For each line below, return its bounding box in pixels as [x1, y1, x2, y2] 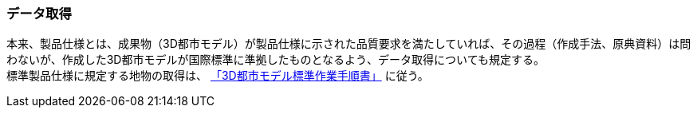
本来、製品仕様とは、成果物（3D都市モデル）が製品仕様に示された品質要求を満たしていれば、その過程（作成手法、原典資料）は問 [6, 37, 691, 51]
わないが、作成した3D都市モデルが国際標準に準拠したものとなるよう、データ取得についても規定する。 [6, 53, 545, 67]
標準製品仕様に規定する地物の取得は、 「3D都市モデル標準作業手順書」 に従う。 [6, 69, 429, 83]
